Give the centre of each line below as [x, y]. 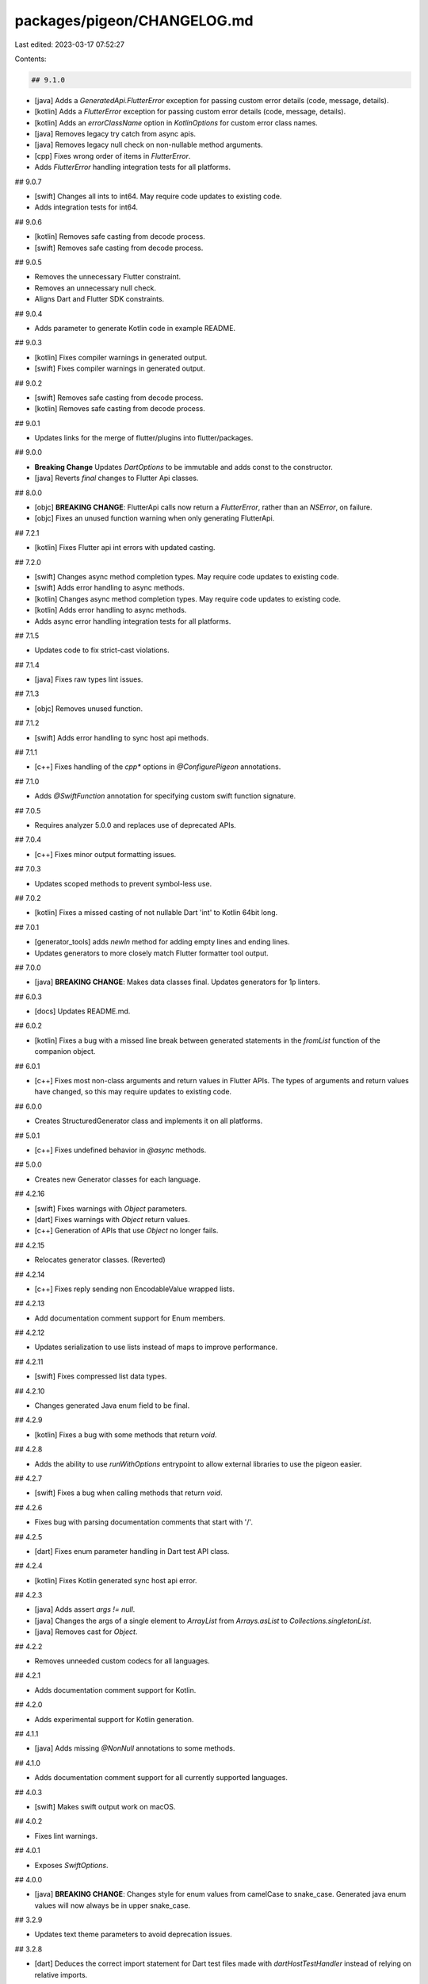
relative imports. [61, 1974]
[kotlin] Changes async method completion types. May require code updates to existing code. [187, 598]
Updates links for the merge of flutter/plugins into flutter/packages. [144, 438]
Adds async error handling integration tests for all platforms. [133, 621]
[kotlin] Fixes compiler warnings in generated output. [121, 357]
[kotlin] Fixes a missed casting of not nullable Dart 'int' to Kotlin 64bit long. [156, 913]
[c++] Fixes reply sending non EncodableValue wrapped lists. [135, 1289]
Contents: [31, 59]
